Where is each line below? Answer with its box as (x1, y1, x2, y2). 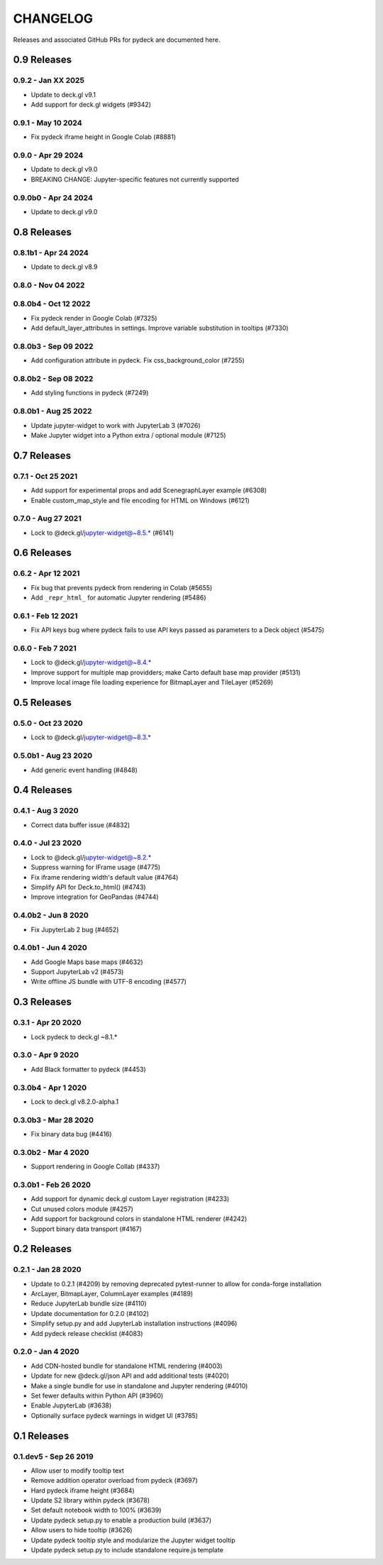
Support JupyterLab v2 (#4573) (30, 968, 124, 976)
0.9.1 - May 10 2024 (13, 118, 82, 128)
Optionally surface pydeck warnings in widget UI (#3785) (30, 1411, 199, 1420)
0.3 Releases (13, 996, 72, 1008)
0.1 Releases (13, 1429, 70, 1442)
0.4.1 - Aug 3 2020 (13, 806, 79, 816)
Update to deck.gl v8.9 (30, 262, 98, 271)
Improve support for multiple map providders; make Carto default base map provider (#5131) (30, 668, 301, 677)
